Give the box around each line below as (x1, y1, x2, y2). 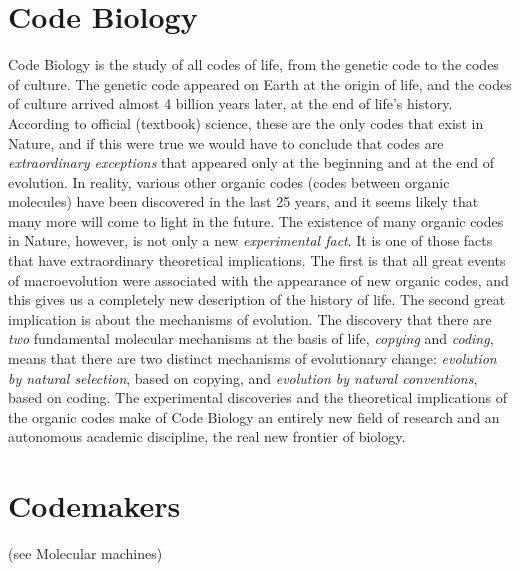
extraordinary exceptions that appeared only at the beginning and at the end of (8, 152, 495, 173)
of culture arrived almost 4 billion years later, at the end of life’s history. (8, 93, 453, 114)
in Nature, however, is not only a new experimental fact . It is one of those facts (8, 230, 493, 251)
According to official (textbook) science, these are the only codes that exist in (8, 112, 484, 133)
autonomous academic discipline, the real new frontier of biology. (8, 426, 406, 447)
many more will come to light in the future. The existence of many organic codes (8, 210, 504, 231)
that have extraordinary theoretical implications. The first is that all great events (8, 250, 506, 271)
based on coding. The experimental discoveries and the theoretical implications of (8, 387, 507, 408)
